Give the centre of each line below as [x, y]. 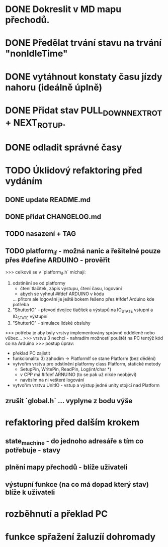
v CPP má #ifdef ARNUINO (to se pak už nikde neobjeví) [78, 374]
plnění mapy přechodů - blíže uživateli [66, 467]
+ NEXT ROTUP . [35, 124]
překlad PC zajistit [31, 353]
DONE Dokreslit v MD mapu [63, 9]
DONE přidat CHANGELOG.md [53, 217]
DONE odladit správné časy [64, 148]
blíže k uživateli [30, 492]
